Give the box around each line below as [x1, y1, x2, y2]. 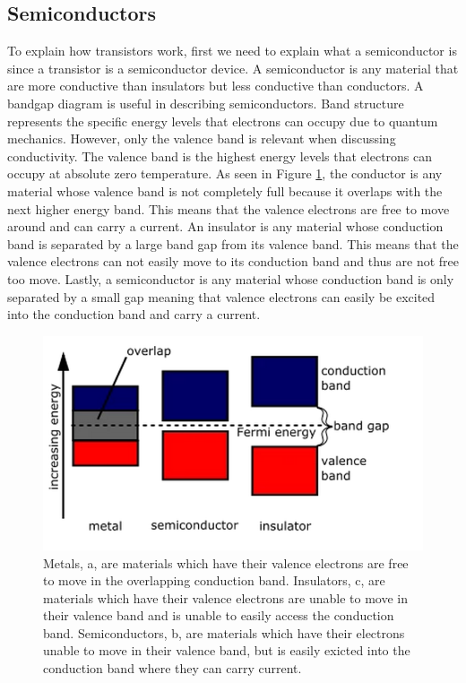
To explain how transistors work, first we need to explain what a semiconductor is [7, 41, 457, 60]
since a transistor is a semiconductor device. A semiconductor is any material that [7, 58, 459, 77]
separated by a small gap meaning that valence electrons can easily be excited [7, 287, 436, 306]
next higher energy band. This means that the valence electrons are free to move [7, 199, 450, 218]
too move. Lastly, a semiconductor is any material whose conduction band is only [7, 269, 454, 288]
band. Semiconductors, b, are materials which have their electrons [43, 623, 405, 642]
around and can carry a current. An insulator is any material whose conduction [7, 217, 444, 236]
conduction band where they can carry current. [43, 659, 302, 678]
